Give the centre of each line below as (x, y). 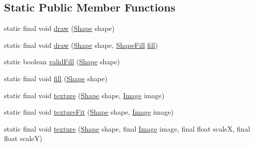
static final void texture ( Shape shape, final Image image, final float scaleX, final (127, 128)
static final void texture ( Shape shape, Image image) (84, 95)
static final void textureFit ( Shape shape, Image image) (89, 112)
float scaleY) (23, 138)
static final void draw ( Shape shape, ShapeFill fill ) (81, 45)
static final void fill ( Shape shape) (56, 78)
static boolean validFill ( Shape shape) (62, 62)
